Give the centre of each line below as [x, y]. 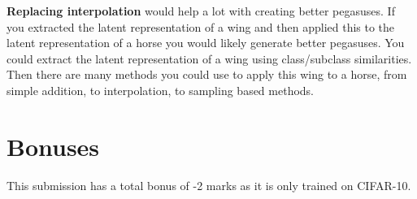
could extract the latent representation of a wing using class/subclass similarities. [209, 58]
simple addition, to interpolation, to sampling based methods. [160, 90]
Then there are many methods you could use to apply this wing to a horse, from [207, 74]
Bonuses [53, 146]
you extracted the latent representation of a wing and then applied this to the [201, 26]
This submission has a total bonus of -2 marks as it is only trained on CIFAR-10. [209, 185]
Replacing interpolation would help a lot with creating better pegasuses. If [201, 11]
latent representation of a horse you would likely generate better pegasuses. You [206, 43]
